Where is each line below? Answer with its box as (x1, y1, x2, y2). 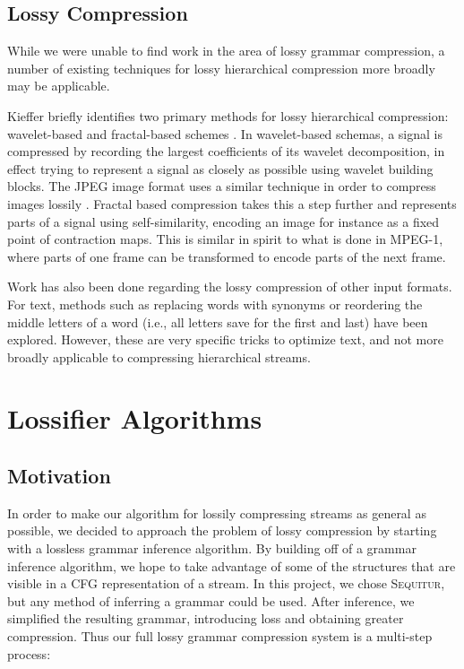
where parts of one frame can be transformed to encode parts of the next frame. (7, 247, 446, 265)
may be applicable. (7, 76, 110, 95)
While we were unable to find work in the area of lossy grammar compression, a (7, 41, 445, 60)
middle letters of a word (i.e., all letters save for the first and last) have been (7, 312, 428, 331)
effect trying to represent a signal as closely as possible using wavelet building (7, 159, 434, 178)
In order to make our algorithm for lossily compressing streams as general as (7, 503, 426, 522)
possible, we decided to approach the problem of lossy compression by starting (7, 521, 437, 540)
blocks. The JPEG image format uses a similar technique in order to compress (7, 177, 436, 195)
